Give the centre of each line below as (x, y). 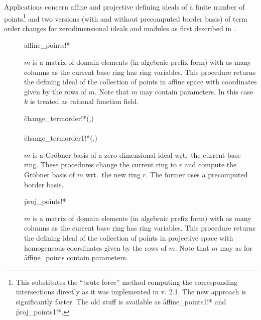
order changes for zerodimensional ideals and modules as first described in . (120, 28)
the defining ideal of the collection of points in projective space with (129, 237)
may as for (236, 247)
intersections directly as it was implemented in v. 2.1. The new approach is (131, 292)
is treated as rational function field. (84, 101)
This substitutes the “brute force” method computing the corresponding (126, 282)
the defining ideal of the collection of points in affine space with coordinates (141, 82)
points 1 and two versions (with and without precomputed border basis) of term (126, 18)
